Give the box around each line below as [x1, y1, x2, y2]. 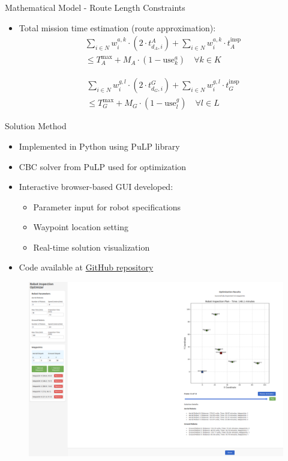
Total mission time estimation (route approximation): [19, 21, 216, 34]
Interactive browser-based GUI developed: [19, 180, 173, 193]
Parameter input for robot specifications [33, 200, 181, 213]
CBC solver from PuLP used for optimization [19, 160, 187, 172]
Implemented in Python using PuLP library [19, 139, 180, 152]
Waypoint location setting [33, 221, 128, 233]
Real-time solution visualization [33, 240, 150, 253]
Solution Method [5, 120, 67, 132]
